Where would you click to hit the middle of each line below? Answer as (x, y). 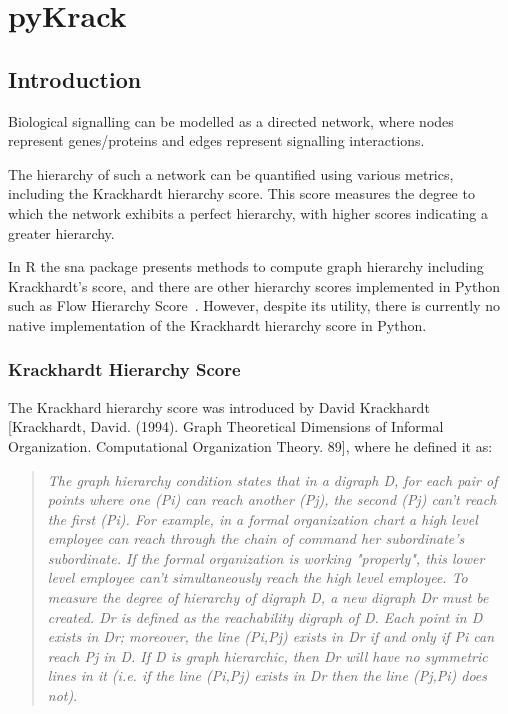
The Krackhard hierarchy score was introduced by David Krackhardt (219, 406)
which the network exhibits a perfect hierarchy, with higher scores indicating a (248, 212)
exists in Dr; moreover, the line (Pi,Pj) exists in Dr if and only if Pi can (271, 636)
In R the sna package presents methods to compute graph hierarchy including (246, 266)
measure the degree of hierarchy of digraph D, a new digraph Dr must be (268, 597)
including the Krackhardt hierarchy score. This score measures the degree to (241, 193)
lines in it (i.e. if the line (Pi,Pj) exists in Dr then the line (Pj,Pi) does (267, 675)
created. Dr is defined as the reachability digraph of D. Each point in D (265, 616)
